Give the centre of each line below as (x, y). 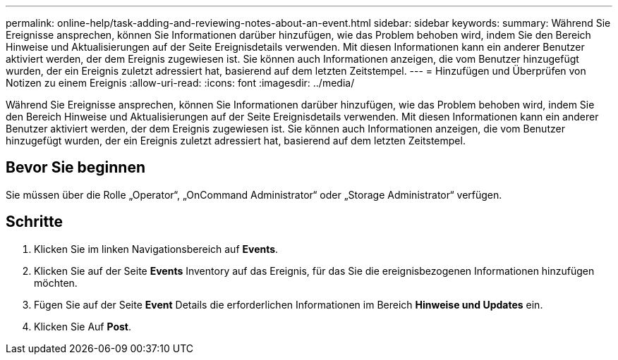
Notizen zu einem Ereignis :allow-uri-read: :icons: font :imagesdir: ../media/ (180, 83)
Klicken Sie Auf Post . (83, 326)
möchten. (56, 283)
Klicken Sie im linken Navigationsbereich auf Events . (156, 249)
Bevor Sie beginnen (76, 168)
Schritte (34, 222)
